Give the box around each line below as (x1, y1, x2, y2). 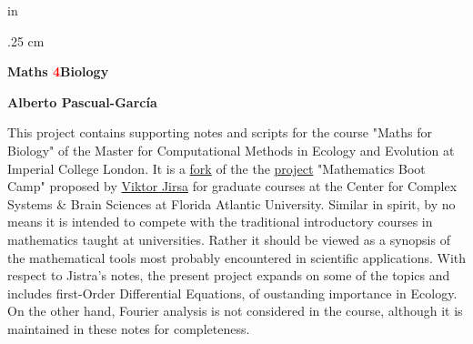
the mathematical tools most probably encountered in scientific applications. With (7, 248, 467, 267)
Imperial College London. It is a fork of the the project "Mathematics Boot (7, 158, 426, 177)
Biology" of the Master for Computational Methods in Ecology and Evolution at (7, 140, 455, 159)
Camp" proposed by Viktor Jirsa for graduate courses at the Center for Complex (7, 177, 458, 196)
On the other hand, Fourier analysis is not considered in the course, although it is (7, 301, 463, 320)
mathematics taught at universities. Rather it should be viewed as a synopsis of (7, 229, 450, 248)
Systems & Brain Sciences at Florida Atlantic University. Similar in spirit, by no (7, 194, 456, 213)
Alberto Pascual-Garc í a (7, 92, 157, 111)
